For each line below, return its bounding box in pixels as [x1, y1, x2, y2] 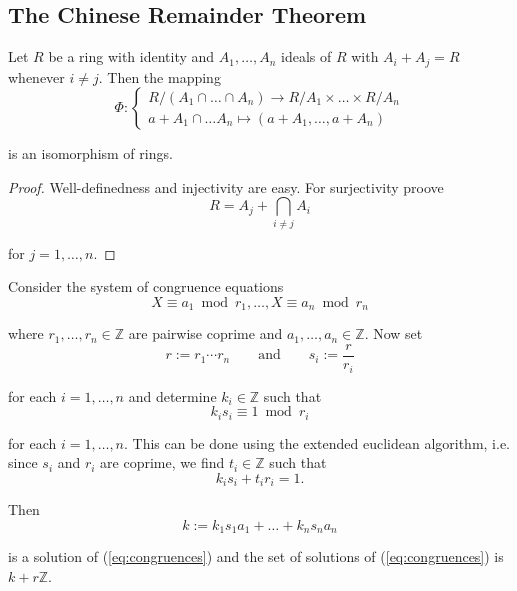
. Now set [364, 323, 423, 344]
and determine [128, 385, 217, 406]
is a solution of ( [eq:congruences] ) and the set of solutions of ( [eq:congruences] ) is [8, 546, 504, 567]
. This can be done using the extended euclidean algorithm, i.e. [124, 432, 510, 453]
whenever [8, 66, 65, 87]
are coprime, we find [100, 452, 225, 473]
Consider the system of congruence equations [8, 276, 284, 297]
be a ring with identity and [48, 46, 215, 67]
